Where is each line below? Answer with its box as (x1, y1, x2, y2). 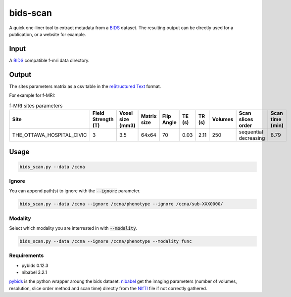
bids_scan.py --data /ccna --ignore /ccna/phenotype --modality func (19, 238, 192, 244)
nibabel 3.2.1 (21, 269, 47, 275)
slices (239, 116, 253, 123)
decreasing (239, 134, 265, 141)
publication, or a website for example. (9, 31, 86, 37)
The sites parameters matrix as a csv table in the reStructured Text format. (9, 83, 161, 89)
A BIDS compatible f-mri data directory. (9, 57, 90, 63)
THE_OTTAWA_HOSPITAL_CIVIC (12, 131, 87, 138)
